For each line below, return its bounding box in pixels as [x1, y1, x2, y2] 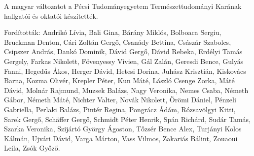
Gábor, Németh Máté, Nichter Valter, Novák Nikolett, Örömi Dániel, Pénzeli [4, 94, 236, 105]
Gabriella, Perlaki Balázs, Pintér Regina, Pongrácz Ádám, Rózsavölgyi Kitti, [4, 104, 236, 114]
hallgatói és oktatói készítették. [4, 10, 98, 21]
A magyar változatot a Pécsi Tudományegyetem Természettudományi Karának [4, 1, 242, 11]
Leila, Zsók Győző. [4, 143, 60, 153]
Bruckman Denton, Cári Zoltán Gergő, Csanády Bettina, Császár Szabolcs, [4, 36, 231, 47]
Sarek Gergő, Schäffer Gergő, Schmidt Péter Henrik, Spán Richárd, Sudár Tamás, [4, 114, 251, 124]
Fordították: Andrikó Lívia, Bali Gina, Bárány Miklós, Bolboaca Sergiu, [4, 27, 221, 37]
